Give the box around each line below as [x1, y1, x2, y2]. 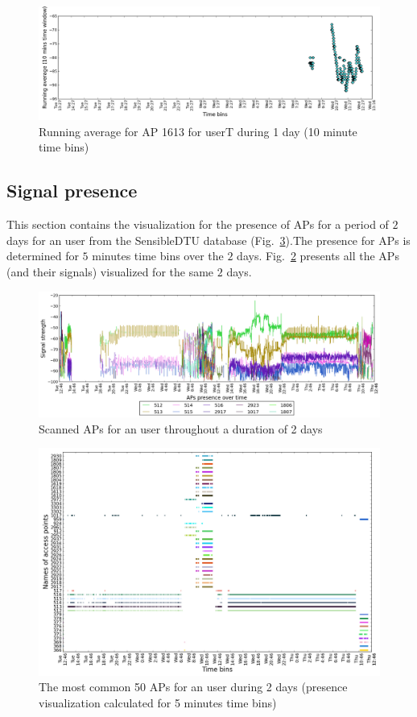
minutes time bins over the [92, 247, 224, 264]
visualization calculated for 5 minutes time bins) [39, 694, 277, 711]
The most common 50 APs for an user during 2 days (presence [39, 678, 348, 695]
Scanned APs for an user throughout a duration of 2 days [39, 420, 323, 437]
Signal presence [6, 178, 138, 203]
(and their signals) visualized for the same [6, 263, 214, 280]
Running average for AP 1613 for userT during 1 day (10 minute [39, 122, 357, 139]
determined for [6, 247, 79, 264]
